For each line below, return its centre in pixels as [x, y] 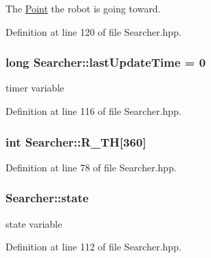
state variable [34, 223]
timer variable [35, 88]
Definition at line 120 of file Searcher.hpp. [93, 31]
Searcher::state [47, 198]
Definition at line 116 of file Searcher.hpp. [93, 111]
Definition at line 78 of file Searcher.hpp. [91, 167]
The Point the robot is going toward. [83, 8]
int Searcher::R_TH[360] [76, 141]
